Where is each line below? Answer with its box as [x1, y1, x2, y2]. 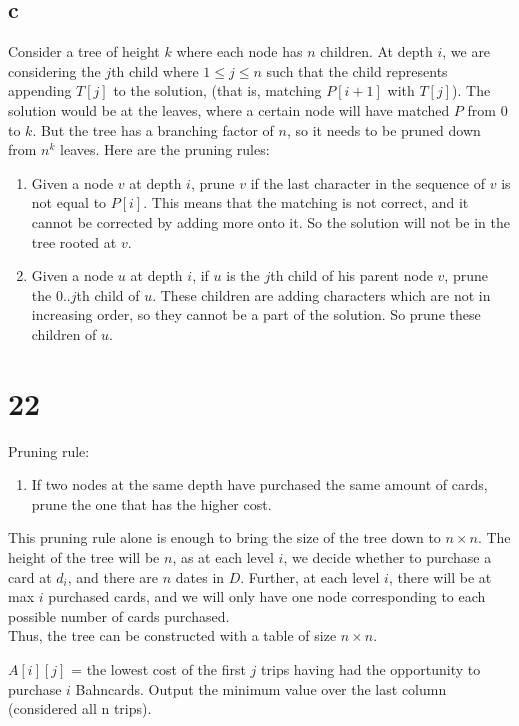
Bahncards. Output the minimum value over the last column [75, 678, 447, 699]
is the [226, 265, 260, 286]
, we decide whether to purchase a [283, 547, 492, 568]
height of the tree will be [8, 547, 160, 568]
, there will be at [388, 566, 492, 587]
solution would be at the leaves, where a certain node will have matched [8, 99, 450, 120]
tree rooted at [31, 231, 117, 252]
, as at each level [172, 547, 274, 568]
